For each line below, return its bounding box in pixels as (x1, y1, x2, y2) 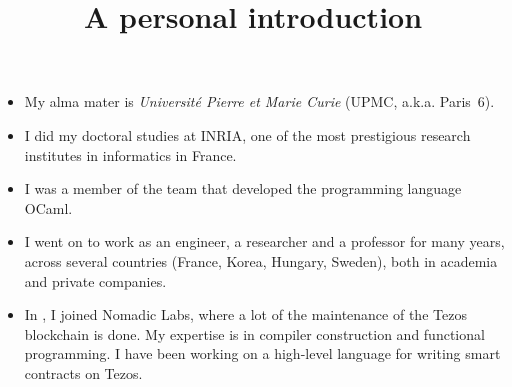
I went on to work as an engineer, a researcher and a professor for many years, (24, 231, 505, 252)
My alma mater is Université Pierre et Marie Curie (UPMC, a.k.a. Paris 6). (24, 91, 495, 112)
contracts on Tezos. (24, 362, 143, 383)
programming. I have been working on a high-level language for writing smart (24, 343, 501, 364)
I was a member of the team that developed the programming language (24, 178, 462, 199)
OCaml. (24, 197, 73, 218)
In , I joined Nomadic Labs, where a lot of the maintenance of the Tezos (24, 304, 467, 325)
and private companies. (24, 270, 167, 291)
